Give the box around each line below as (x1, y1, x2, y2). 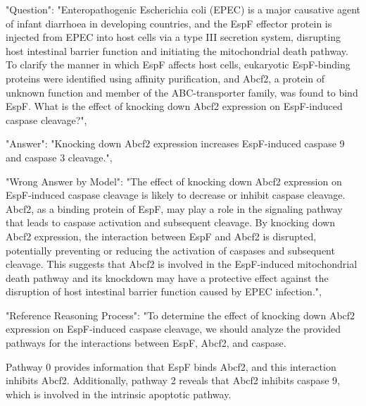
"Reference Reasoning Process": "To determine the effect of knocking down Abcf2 (6, 307, 355, 322)
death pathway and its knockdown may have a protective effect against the (6, 270, 329, 285)
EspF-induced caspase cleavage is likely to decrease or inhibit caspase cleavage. (6, 187, 346, 202)
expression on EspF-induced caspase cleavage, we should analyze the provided (6, 321, 341, 336)
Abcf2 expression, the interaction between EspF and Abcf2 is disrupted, (6, 228, 317, 243)
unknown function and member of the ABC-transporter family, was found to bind (6, 85, 358, 99)
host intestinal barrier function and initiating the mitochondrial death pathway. (6, 43, 348, 58)
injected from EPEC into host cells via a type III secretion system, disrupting (6, 30, 341, 44)
